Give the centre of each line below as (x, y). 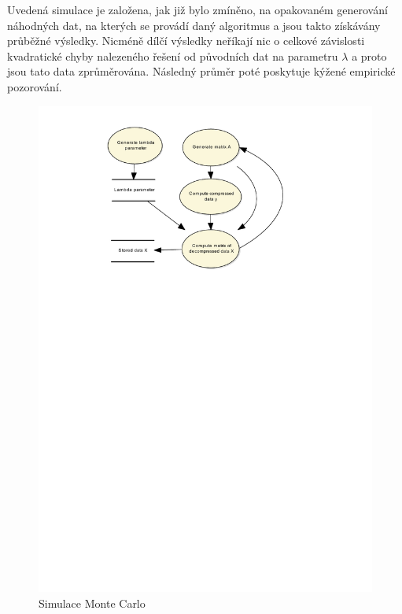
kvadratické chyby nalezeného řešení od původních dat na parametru (173, 55)
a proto (369, 55)
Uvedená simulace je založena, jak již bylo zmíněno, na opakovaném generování (197, 9)
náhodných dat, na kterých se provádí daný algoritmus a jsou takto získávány (194, 25)
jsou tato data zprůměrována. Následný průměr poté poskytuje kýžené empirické (201, 71)
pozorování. (35, 86)
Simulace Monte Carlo (92, 603)
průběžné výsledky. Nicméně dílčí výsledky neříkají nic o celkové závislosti (186, 41)
